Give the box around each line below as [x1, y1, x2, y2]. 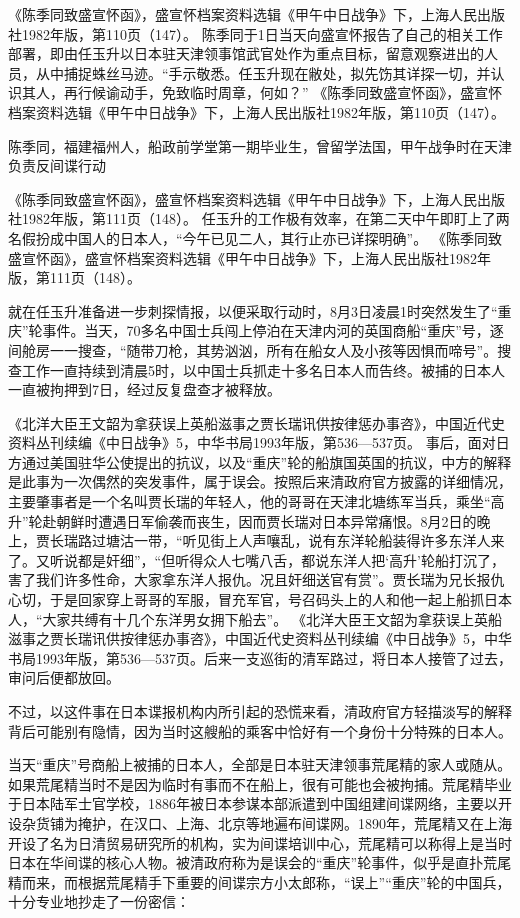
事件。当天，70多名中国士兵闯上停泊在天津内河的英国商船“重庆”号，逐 [42, 320, 504, 341]
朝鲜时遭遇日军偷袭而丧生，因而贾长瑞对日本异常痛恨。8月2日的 [56, 510, 477, 531]
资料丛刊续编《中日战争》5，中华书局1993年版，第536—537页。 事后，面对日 [8, 432, 510, 453]
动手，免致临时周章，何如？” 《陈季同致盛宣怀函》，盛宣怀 [119, 82, 503, 103]
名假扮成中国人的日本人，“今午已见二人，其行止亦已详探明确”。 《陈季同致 [8, 227, 502, 248]
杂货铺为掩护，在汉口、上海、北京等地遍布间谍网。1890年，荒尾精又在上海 [21, 812, 512, 833]
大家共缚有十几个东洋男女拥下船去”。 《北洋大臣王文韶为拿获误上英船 [42, 608, 502, 629]
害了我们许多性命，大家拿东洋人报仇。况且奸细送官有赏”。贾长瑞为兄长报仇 [8, 569, 505, 590]
